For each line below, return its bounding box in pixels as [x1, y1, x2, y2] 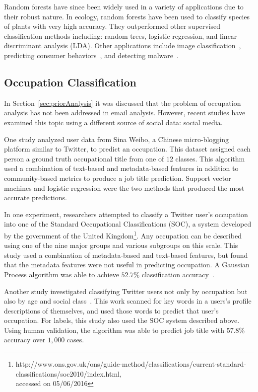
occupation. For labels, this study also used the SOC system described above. [4, 315, 240, 325]
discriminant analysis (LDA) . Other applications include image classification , [4, 40, 241, 51]
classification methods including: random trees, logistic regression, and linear [4, 30, 237, 41]
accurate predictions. [4, 192, 67, 203]
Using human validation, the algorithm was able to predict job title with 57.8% [4, 324, 245, 335]
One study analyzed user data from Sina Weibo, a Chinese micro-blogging [4, 134, 229, 144]
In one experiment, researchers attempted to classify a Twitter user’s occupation [4, 209, 248, 219]
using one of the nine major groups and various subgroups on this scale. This [4, 240, 238, 250]
